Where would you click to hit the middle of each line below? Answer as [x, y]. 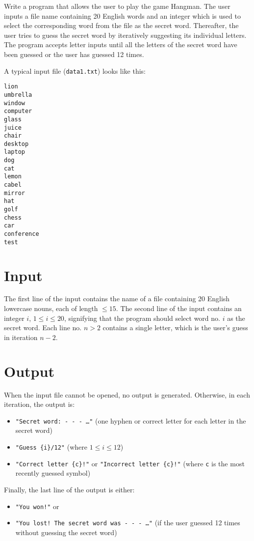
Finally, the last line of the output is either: [69, 489]
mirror [14, 193]
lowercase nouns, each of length [51, 308]
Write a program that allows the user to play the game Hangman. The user [117, 6]
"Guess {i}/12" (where [51, 447]
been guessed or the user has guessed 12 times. [74, 54]
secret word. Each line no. [43, 327]
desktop [16, 144]
